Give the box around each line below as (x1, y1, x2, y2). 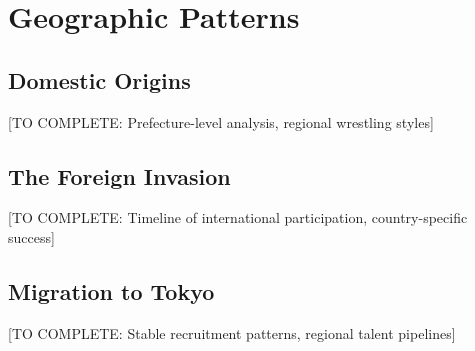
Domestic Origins (8, 64, 191, 95)
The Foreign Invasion (8, 160, 231, 191)
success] (8, 226, 55, 247)
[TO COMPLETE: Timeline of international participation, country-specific (8, 207, 468, 228)
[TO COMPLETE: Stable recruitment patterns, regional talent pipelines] (8, 322, 456, 343)
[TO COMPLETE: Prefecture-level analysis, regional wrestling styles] (8, 111, 434, 132)
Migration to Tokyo (8, 275, 215, 306)
